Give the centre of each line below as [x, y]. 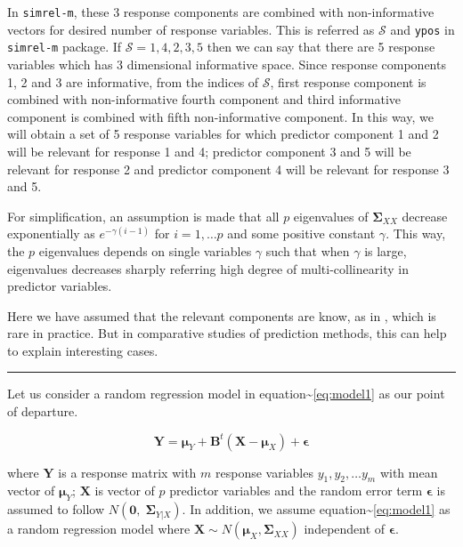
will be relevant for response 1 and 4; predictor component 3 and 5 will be [209, 151]
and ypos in [422, 29]
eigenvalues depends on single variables [145, 250]
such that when [308, 250]
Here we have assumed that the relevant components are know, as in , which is [222, 315]
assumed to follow [56, 509]
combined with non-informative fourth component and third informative [204, 99]
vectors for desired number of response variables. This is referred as [191, 29]
